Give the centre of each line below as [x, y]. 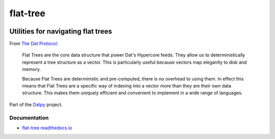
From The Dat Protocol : [34, 44]
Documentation [29, 118]
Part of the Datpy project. [36, 104]
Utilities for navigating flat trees [61, 31]
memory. [31, 69]
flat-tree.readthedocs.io [47, 128]
